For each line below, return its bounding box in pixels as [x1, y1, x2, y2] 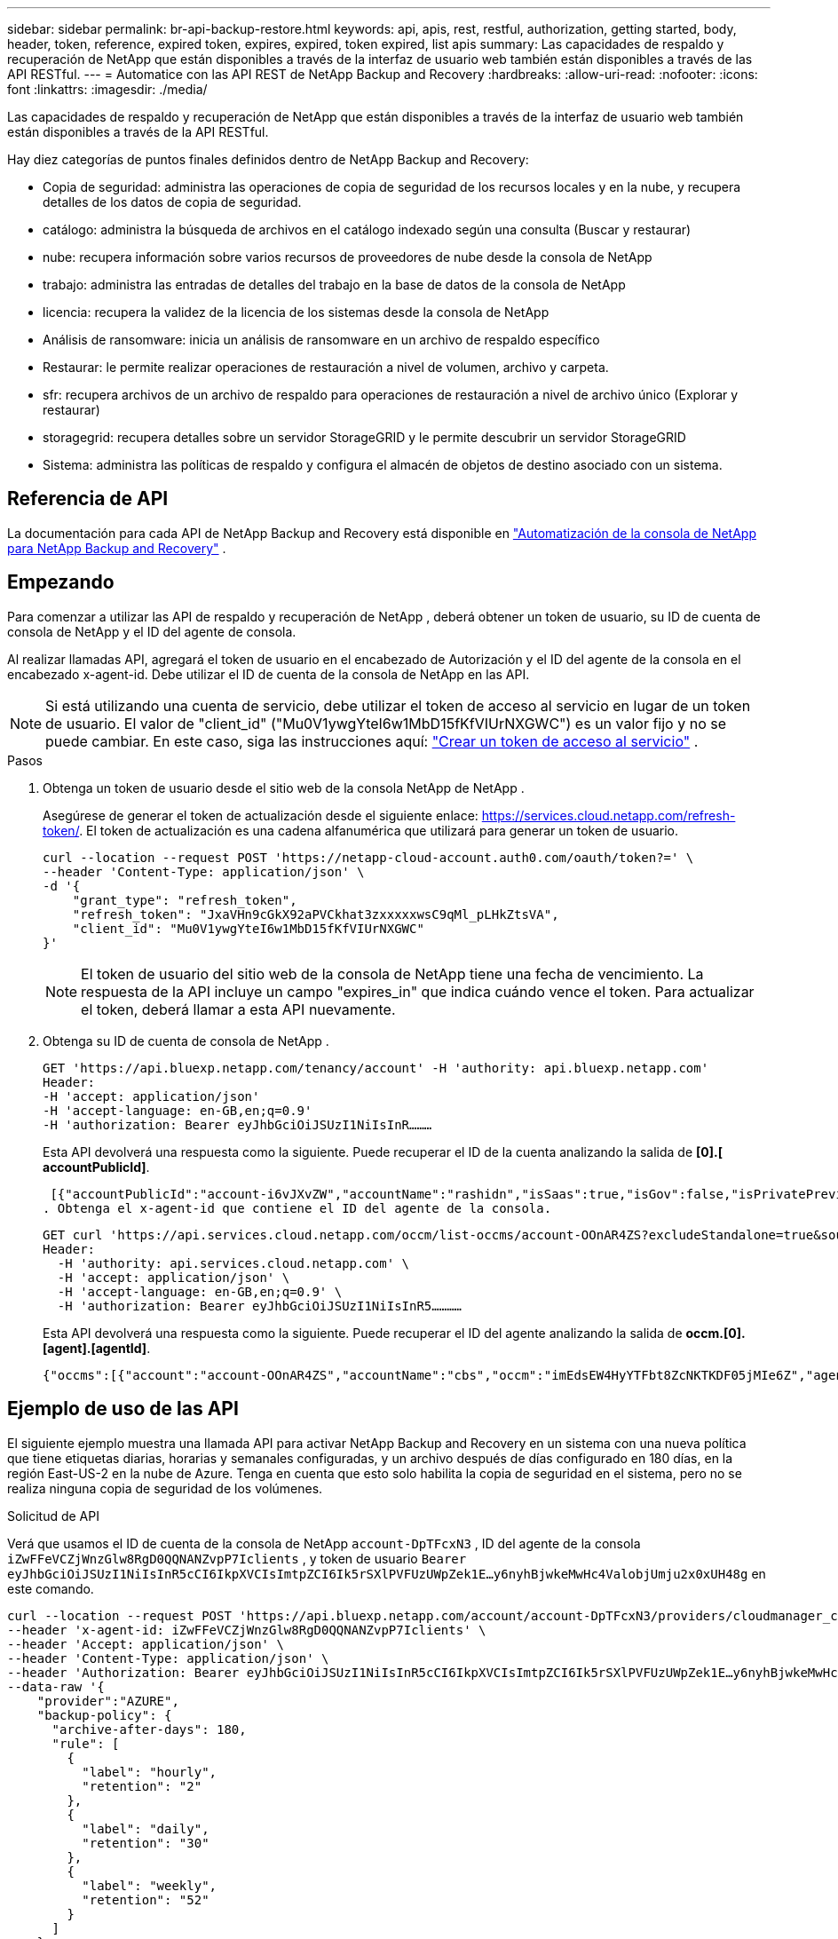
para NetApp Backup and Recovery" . [7, 540, 226, 556]
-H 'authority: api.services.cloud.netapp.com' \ [57, 1255, 410, 1270]
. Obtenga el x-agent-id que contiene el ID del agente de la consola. [43, 1200, 552, 1215]
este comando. [7, 1580, 94, 1596]
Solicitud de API [7, 1508, 99, 1523]
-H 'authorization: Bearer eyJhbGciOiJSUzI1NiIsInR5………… [57, 1298, 462, 1313]
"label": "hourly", [82, 1764, 217, 1779]
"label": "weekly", [82, 1878, 217, 1893]
